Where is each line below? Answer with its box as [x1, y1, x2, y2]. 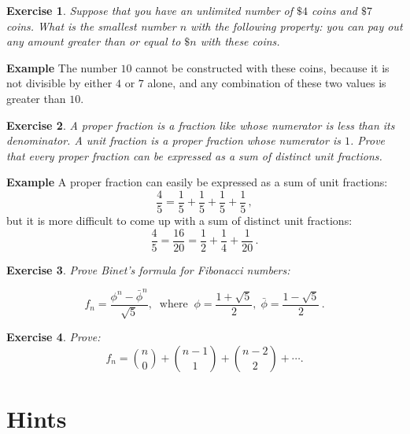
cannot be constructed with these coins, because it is [135, 59, 390, 75]
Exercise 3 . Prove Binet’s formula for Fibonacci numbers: [6, 261, 290, 278]
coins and [312, 2, 358, 18]
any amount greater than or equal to [6, 33, 181, 50]
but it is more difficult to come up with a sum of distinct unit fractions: [6, 212, 353, 228]
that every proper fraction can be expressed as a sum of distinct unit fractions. [6, 147, 382, 164]
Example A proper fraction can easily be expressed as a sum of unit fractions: [6, 174, 388, 190]
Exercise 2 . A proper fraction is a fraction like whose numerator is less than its [6, 116, 395, 133]
